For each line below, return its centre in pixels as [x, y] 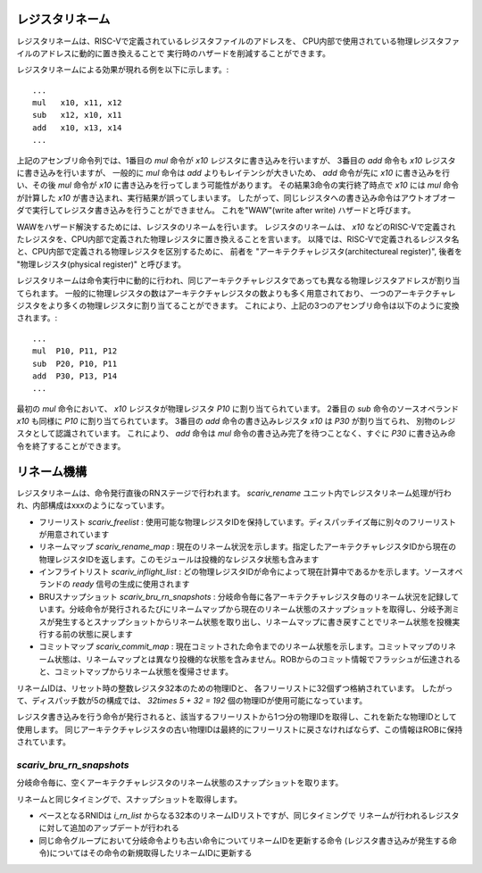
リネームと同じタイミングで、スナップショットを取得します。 [129, 799]
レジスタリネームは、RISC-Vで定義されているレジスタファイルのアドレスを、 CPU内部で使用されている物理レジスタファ [238, 41]
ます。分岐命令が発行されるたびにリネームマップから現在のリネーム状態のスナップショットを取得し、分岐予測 [249, 609]
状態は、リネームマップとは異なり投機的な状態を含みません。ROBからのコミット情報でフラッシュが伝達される [258, 659]
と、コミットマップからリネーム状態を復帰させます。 [136, 672]
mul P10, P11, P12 [75, 351]
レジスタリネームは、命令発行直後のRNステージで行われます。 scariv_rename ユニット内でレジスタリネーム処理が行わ [234, 493]
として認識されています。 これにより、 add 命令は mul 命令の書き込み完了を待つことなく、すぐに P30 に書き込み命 [244, 434]
